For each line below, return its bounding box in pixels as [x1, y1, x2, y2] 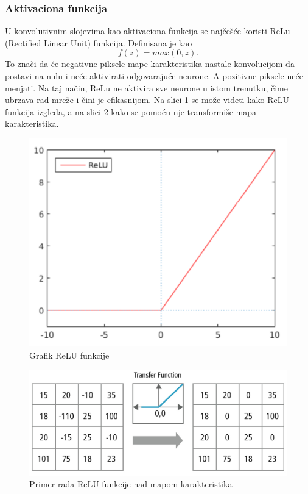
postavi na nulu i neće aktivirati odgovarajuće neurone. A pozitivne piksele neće [5, 70, 303, 82]
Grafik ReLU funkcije [29, 348, 110, 361]
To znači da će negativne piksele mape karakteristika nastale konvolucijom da [5, 57, 295, 70]
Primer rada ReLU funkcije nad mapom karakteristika [29, 478, 233, 490]
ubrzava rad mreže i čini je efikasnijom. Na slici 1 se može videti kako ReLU [5, 93, 289, 106]
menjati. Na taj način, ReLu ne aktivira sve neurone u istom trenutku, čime [5, 81, 288, 94]
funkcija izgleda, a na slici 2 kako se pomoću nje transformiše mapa [5, 105, 256, 118]
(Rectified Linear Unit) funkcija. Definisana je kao [5, 36, 192, 49]
